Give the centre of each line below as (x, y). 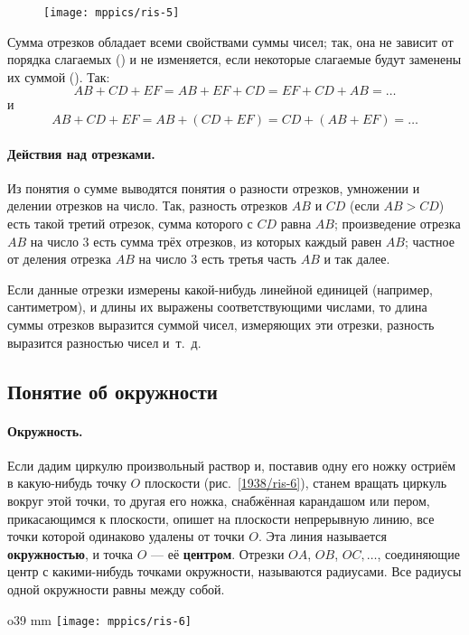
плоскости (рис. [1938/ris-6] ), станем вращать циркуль (295, 483)
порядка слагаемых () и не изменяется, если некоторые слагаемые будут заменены (234, 59)
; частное (429, 241)
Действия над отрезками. (81, 153)
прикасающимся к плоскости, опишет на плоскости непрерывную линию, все (221, 518)
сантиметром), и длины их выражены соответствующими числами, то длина (217, 307)
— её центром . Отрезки (218, 553)
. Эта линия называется (322, 536)
